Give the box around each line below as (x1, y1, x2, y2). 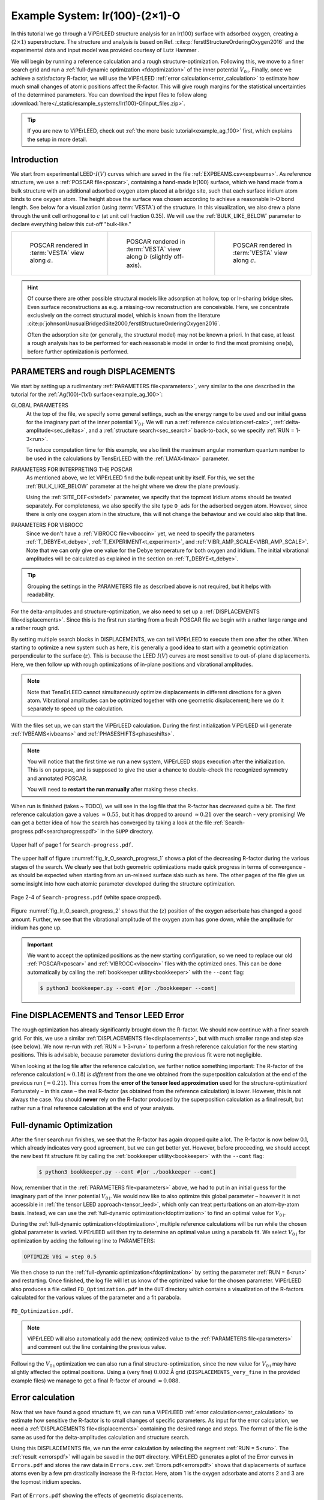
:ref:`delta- (274, 419, 301, 426)
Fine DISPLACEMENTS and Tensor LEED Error (11, 1010, 184, 1021)
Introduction (11, 154, 59, 164)
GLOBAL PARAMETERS (11, 402, 69, 409)
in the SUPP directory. (100, 827, 154, 835)
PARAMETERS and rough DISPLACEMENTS (11, 367, 175, 377)
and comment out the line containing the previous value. (27, 1343, 167, 1351)
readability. (27, 591, 55, 598)
